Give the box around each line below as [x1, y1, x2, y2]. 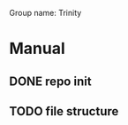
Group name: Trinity [9, 8, 82, 18]
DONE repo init [9, 74, 92, 89]
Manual [9, 39, 66, 59]
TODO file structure [9, 104, 119, 119]
